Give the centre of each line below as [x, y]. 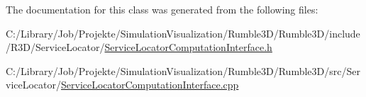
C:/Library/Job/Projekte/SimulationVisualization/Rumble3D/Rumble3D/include [183, 33]
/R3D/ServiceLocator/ [55, 47]
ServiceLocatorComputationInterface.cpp [150, 85]
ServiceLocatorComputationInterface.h [188, 47]
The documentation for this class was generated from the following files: [162, 9]
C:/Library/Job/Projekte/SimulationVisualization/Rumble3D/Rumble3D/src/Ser [183, 70]
